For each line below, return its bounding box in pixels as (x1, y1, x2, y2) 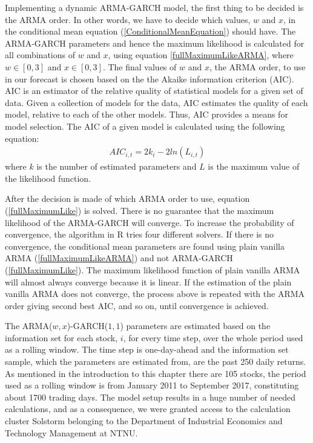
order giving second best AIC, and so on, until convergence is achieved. (5, 299, 269, 311)
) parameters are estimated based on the (120, 319, 271, 332)
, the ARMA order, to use (209, 60, 306, 73)
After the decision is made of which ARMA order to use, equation (5, 192, 250, 205)
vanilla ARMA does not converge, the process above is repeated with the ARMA (5, 287, 305, 300)
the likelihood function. (5, 172, 91, 184)
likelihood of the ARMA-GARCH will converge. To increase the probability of (5, 216, 294, 228)
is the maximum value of (208, 160, 300, 173)
